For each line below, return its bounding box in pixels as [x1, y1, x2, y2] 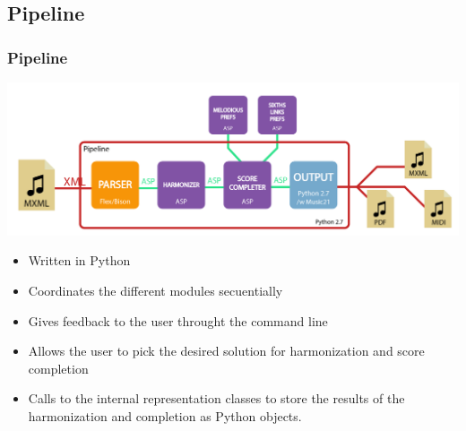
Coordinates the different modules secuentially [28, 280, 283, 299]
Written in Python [28, 251, 131, 270]
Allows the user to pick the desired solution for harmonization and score [28, 341, 425, 360]
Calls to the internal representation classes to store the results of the [28, 389, 405, 408]
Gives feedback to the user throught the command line [28, 311, 328, 330]
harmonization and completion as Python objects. [28, 406, 302, 425]
